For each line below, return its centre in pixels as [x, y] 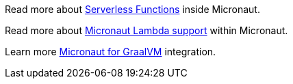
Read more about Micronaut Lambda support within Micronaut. [146, 30]
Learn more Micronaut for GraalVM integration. [111, 52]
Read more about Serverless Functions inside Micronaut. [132, 9]
